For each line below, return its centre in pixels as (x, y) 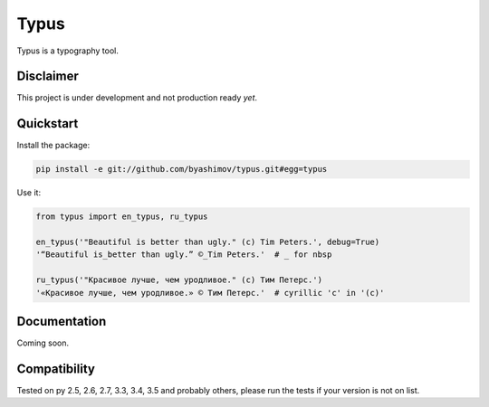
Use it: (29, 193)
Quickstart (48, 123)
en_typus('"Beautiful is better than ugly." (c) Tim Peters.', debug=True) (208, 242)
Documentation (62, 322)
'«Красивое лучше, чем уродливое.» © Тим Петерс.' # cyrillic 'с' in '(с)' (210, 293)
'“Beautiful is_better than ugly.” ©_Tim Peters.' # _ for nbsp (184, 255)
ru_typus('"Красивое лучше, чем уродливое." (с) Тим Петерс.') (179, 280)
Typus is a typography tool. (68, 51)
